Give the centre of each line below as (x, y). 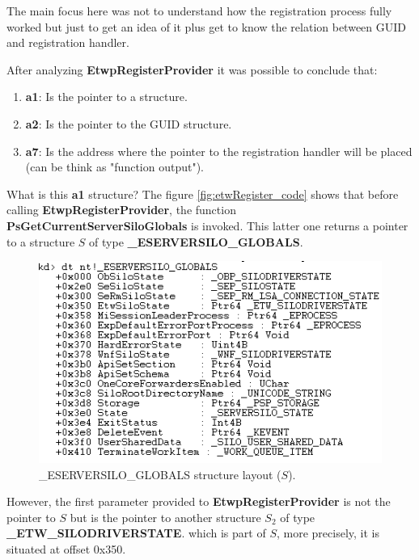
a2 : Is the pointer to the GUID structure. (129, 123)
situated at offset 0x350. (66, 549)
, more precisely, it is (328, 533)
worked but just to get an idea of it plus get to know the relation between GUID (207, 26)
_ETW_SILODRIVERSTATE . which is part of (136, 533)
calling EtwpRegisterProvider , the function (121, 210)
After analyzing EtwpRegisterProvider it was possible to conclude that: (192, 69)
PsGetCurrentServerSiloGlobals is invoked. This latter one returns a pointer (207, 225)
